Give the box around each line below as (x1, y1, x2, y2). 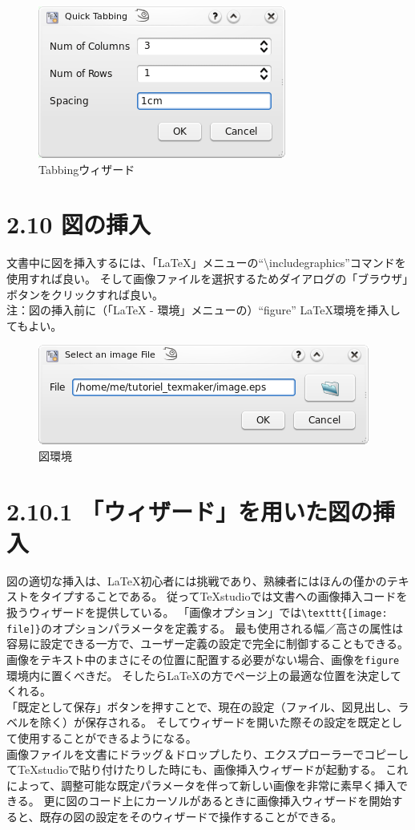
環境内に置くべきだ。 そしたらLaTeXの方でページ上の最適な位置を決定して (6, 666, 401, 683)
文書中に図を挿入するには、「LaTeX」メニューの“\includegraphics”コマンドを (6, 254, 406, 271)
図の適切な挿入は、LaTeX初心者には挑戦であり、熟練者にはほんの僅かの (6, 572, 387, 589)
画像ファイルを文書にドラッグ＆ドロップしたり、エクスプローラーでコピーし (6, 745, 409, 762)
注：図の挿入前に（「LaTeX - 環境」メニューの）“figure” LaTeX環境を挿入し (6, 302, 401, 318)
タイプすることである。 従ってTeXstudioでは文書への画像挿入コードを (39, 588, 408, 605)
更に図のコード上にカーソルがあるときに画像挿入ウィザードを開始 (43, 792, 392, 809)
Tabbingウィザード (38, 160, 135, 177)
